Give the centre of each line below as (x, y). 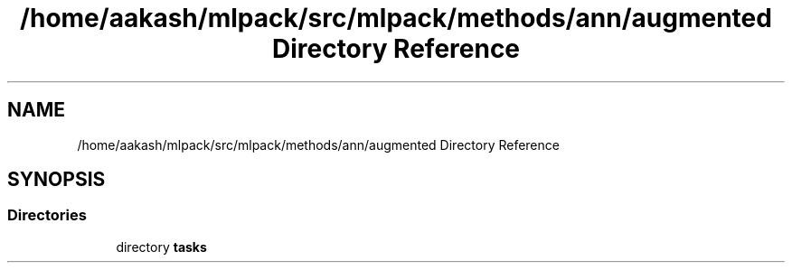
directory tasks (161, 247)
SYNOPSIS (57, 180)
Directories (47, 215)
